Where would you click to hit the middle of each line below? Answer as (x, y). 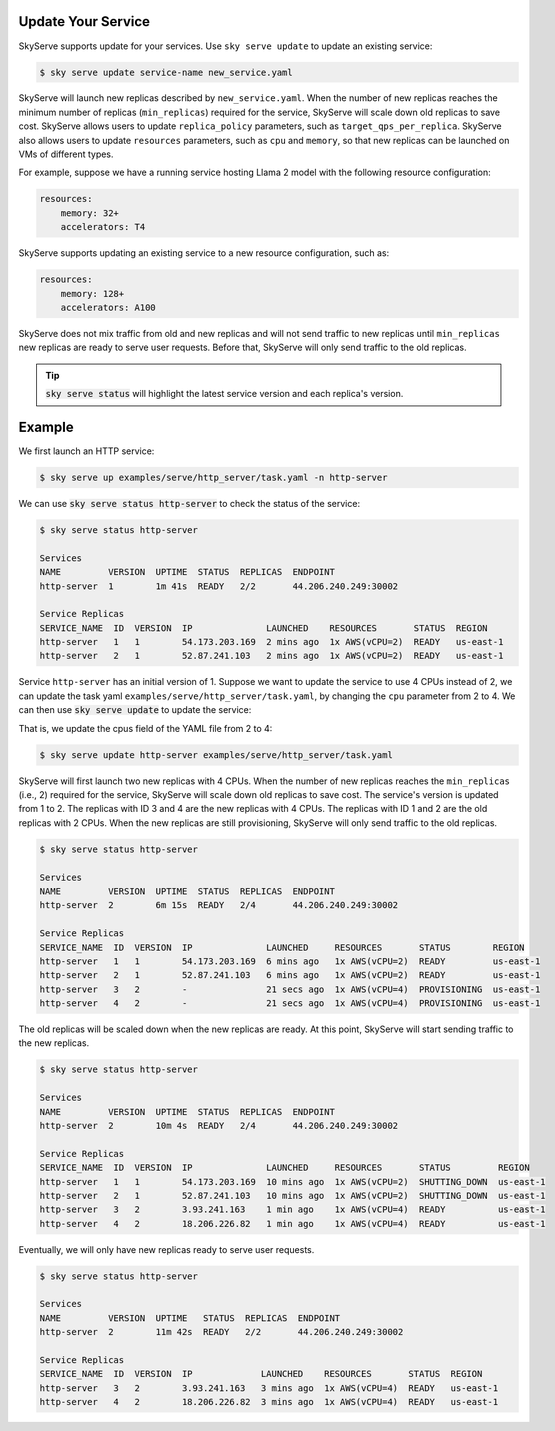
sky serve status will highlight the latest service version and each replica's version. (224, 394)
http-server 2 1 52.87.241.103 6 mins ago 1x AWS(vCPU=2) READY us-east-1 (290, 975)
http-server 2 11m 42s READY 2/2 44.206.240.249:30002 (221, 1332)
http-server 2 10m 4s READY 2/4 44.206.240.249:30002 (219, 1125)
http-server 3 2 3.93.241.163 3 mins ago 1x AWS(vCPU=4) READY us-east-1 (269, 1388)
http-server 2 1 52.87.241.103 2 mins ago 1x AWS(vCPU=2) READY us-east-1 (271, 656)
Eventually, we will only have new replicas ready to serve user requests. (166, 1249)
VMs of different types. (66, 154)
